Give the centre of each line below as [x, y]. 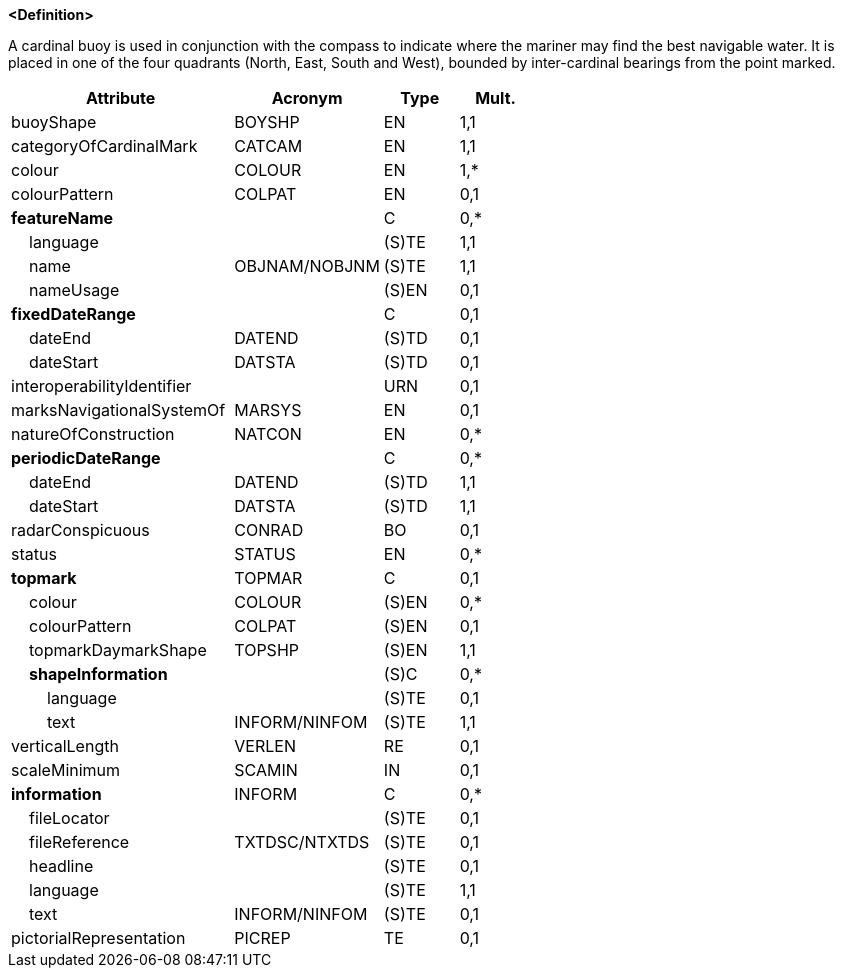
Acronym [307, 98]
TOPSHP [266, 650]
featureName [62, 218]
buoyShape [54, 122]
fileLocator [69, 818]
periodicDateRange [86, 458]
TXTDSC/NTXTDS [302, 842]
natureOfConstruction [93, 434]
